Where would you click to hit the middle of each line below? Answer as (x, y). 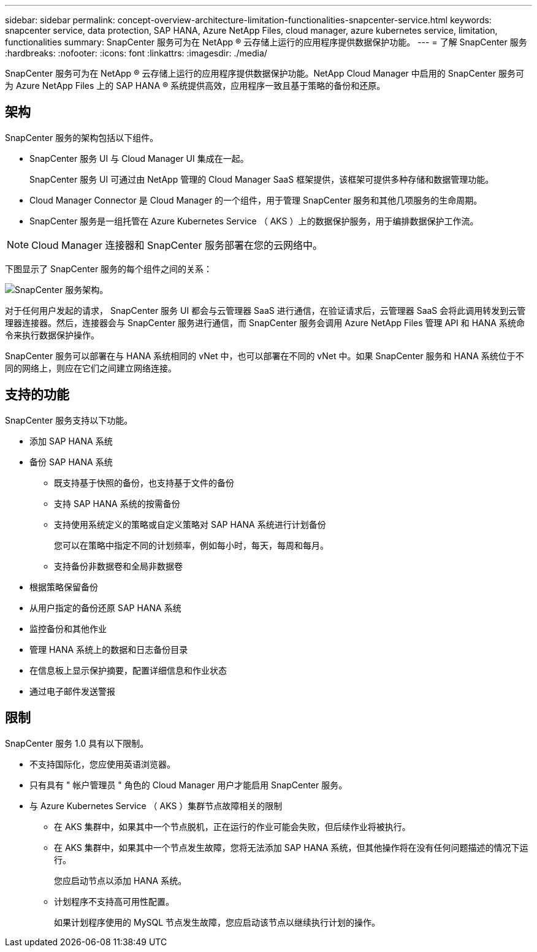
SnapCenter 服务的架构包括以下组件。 (82, 137)
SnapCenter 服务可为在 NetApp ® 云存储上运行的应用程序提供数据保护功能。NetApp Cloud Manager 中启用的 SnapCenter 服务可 (265, 73)
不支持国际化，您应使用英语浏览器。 (102, 764)
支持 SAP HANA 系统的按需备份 (117, 503)
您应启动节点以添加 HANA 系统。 (120, 880)
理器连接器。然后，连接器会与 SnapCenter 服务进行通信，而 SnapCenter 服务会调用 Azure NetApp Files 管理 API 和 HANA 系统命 (265, 322)
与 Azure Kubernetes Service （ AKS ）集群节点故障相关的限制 (156, 805)
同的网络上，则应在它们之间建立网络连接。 (91, 368)
